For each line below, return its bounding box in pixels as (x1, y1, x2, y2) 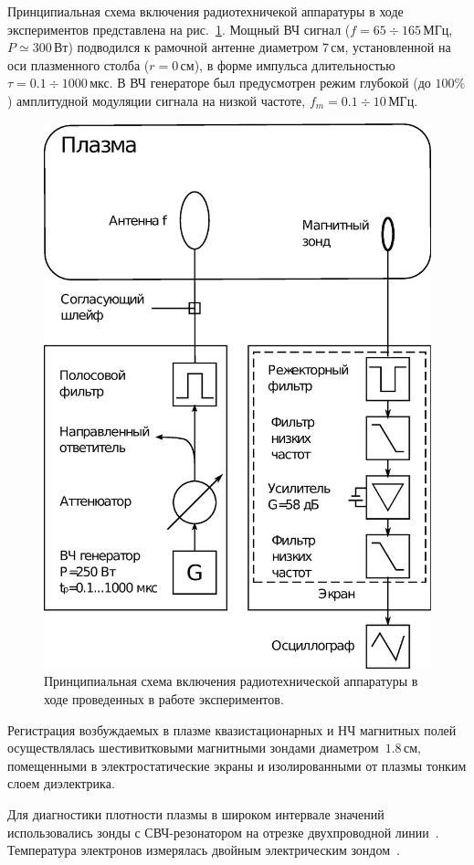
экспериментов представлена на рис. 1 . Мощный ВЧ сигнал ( (7, 19, 351, 38)
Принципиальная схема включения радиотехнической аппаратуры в (44, 671, 418, 691)
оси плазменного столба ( (7, 55, 150, 74)
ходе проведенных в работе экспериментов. (44, 689, 284, 708)
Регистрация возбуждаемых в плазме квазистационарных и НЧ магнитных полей (7, 720, 457, 739)
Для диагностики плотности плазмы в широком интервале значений (7, 804, 384, 823)
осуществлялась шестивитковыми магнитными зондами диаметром (7, 738, 379, 757)
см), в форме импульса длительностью (180, 55, 395, 74)
